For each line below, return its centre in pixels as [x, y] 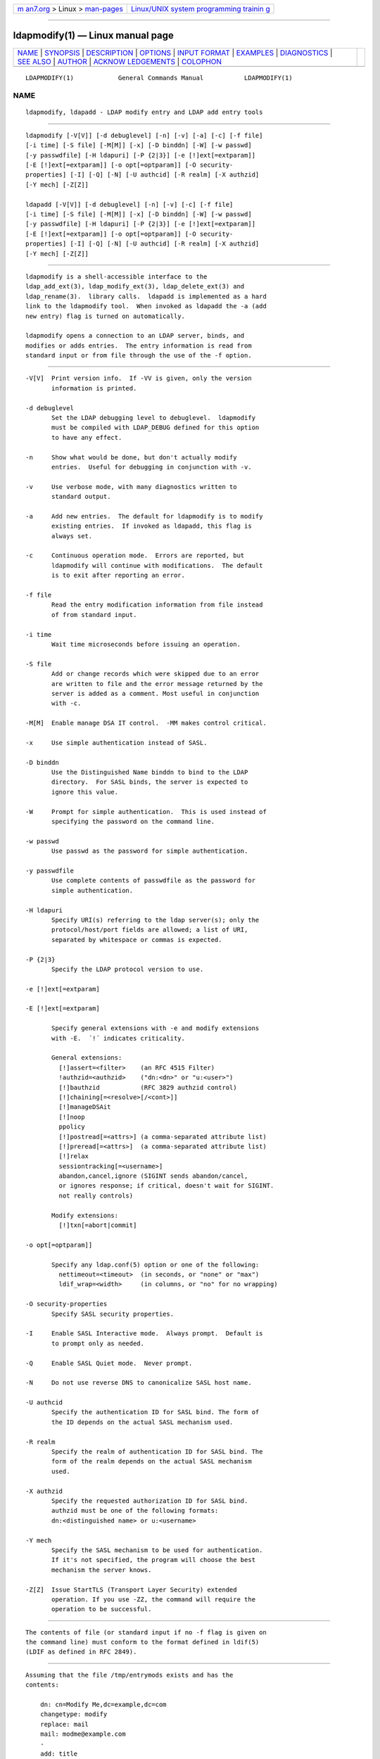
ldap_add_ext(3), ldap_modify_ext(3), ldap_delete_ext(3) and [135, 286]
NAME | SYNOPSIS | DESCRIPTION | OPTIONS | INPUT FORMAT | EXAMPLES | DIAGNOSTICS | [175, 53]
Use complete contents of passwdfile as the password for [154, 881]
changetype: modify [74, 1714]
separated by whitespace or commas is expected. [137, 940]
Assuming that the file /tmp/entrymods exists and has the [129, 1675]
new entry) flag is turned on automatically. [106, 316]
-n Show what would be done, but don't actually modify [131, 457]
